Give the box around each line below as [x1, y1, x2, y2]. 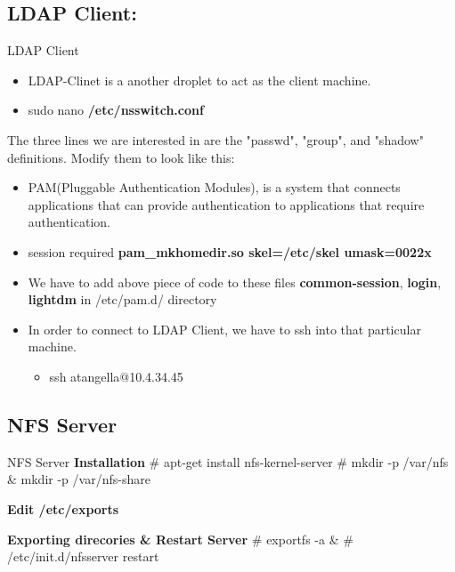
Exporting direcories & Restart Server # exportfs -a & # [7, 529, 353, 548]
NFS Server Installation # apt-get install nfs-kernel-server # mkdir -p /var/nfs [7, 452, 449, 471]
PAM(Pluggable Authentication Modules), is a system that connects [28, 178, 401, 197]
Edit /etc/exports [7, 499, 119, 518]
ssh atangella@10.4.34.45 [49, 367, 183, 385]
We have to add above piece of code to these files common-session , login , [28, 272, 442, 291]
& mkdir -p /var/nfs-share [7, 470, 150, 488]
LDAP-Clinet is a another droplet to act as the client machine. [28, 70, 371, 89]
